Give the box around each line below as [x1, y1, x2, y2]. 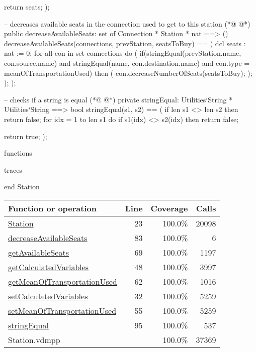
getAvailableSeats [8, 246, 69, 258]
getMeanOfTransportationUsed [8, 275, 117, 287]
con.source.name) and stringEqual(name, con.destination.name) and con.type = [4, 57, 250, 68]
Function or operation [8, 202, 97, 214]
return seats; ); [4, 2, 50, 12]
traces [4, 164, 22, 175]
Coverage [150, 202, 188, 214]
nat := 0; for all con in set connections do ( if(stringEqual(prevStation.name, [4, 48, 241, 58]
